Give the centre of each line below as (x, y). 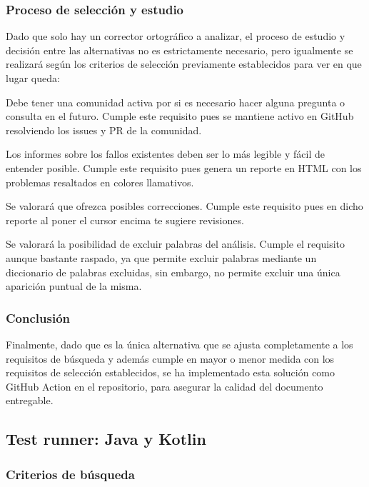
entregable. (30, 400)
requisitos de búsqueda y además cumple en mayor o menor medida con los (170, 358)
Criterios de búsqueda (70, 474)
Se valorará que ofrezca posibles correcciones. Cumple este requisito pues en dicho (184, 206)
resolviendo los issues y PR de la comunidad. (104, 130)
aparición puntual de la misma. (74, 286)
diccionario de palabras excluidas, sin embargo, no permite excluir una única (173, 272)
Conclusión (38, 317)
